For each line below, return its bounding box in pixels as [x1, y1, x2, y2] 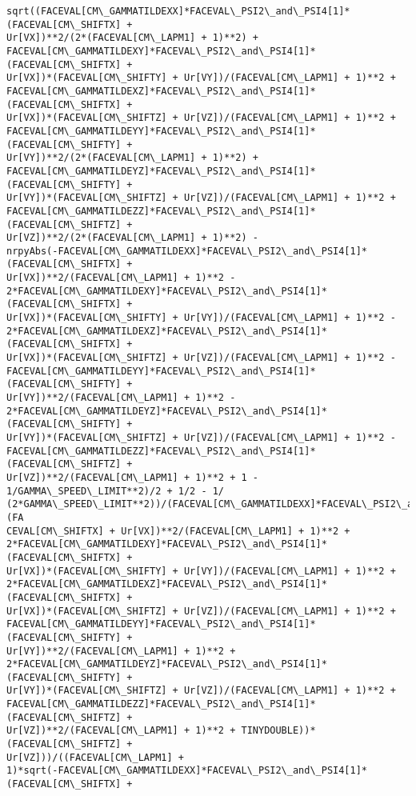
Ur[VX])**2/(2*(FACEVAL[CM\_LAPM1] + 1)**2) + [6, 32, 258, 44]
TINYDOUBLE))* [241, 725, 316, 737]
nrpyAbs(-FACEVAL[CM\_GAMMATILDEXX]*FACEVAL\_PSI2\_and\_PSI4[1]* [6, 245, 368, 257]
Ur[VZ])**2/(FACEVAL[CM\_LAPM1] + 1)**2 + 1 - [6, 471, 258, 483]
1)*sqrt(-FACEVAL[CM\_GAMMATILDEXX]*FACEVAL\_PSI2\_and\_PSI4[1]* [6, 765, 368, 777]
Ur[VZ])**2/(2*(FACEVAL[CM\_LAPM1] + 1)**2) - [6, 232, 258, 244]
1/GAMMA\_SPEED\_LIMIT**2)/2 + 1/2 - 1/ [6, 485, 225, 497]
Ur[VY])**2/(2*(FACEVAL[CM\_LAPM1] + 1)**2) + [6, 152, 258, 164]
